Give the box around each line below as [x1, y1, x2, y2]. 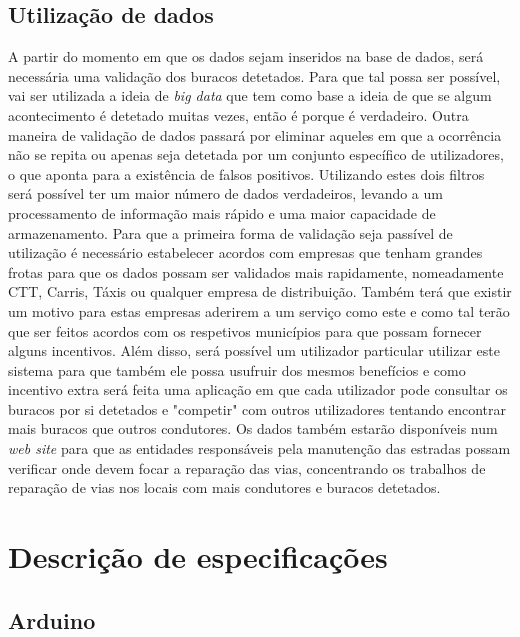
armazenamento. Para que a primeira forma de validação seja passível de [8, 222, 453, 243]
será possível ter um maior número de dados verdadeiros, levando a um [8, 183, 443, 204]
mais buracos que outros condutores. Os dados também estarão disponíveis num [8, 418, 498, 439]
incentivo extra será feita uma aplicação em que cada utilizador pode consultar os [8, 379, 508, 400]
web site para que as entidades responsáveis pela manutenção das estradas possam [8, 438, 511, 459]
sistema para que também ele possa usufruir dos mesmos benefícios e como [8, 359, 466, 380]
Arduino [8, 604, 96, 635]
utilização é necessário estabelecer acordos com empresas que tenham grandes [8, 242, 483, 263]
